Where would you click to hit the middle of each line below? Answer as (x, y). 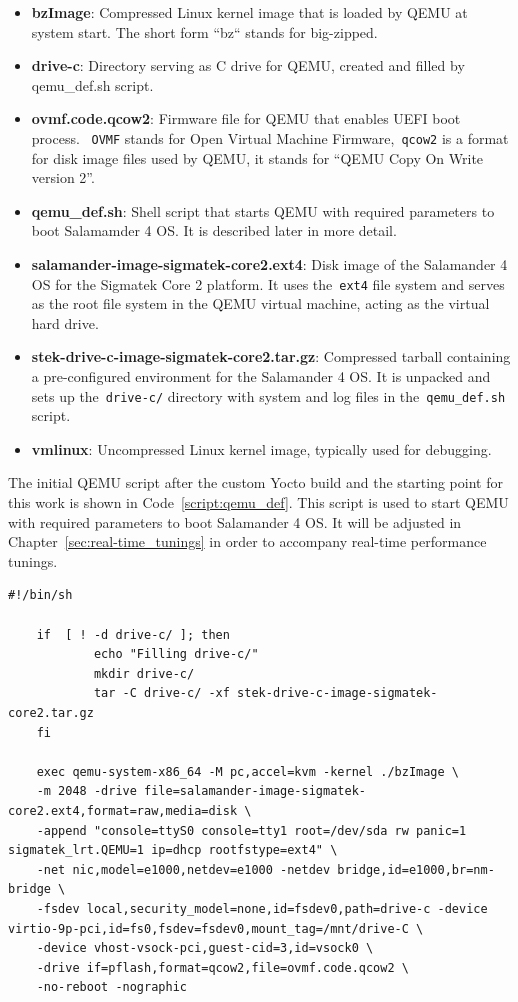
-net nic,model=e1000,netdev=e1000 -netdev (183, 869)
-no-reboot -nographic (111, 987)
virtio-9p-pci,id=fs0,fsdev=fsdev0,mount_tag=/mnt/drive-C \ (216, 928)
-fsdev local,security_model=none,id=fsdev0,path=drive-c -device (262, 908)
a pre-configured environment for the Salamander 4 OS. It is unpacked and (261, 376)
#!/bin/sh (40, 595)
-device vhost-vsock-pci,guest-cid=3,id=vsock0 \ (205, 948)
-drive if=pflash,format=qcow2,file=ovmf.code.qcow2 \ (222, 967)
